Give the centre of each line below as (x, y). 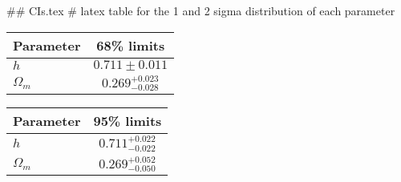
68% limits (131, 45)
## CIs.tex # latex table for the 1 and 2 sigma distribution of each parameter (201, 10)
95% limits (128, 121)
